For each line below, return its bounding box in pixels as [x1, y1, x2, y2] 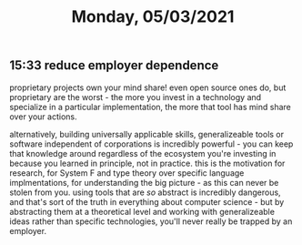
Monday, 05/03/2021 [71, 6, 235, 27]
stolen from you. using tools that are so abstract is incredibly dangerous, [9, 187, 281, 198]
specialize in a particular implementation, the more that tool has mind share [9, 101, 291, 112]
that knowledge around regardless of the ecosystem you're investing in [9, 148, 277, 158]
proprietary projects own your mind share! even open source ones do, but [9, 82, 287, 93]
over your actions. [9, 111, 77, 122]
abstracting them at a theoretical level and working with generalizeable [9, 206, 276, 217]
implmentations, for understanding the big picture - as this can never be [9, 177, 279, 188]
